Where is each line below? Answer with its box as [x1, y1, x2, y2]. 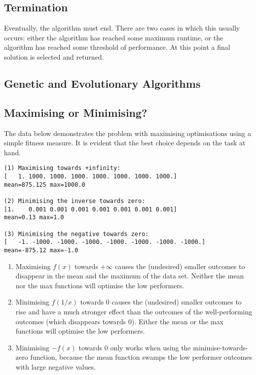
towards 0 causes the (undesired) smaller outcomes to [80, 297, 242, 307]
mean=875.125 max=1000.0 [4, 181, 85, 188]
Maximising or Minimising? [4, 104, 147, 120]
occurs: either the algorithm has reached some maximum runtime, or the [4, 32, 223, 42]
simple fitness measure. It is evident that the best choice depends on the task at [4, 137, 246, 148]
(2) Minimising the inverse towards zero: [4, 197, 146, 205]
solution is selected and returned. [4, 51, 104, 62]
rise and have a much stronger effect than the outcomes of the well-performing [15, 306, 253, 316]
